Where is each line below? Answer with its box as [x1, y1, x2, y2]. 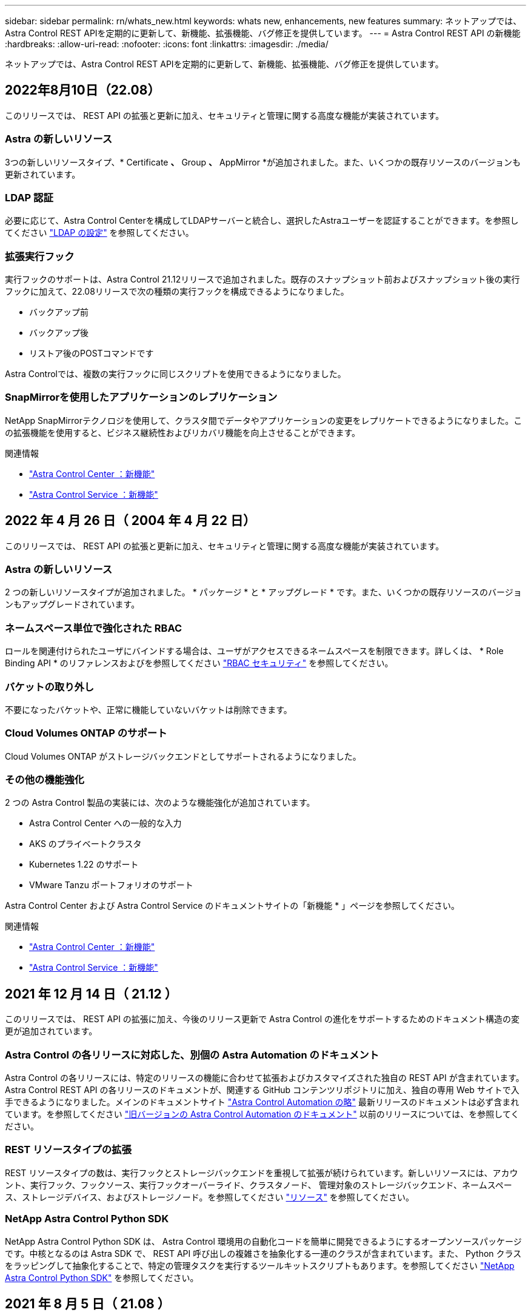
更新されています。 [5, 169, 81, 179]
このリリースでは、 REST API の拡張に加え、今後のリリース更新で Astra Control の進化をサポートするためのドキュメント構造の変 [5, 1014, 520, 1025]
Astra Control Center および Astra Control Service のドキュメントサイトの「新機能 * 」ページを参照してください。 [5, 900, 460, 911]
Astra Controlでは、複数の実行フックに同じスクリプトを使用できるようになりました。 [5, 369, 346, 380]
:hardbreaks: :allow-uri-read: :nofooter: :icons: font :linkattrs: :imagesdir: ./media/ [5, 39, 329, 49]
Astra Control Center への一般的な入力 [29, 818, 182, 829]
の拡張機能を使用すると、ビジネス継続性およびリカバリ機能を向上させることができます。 [5, 427, 361, 438]
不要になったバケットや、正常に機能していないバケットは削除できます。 [5, 704, 292, 715]
